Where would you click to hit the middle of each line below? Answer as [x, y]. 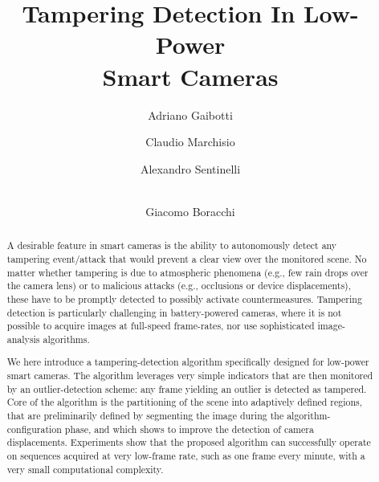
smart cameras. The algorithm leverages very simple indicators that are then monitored [190, 376]
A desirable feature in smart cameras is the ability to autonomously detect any [172, 245]
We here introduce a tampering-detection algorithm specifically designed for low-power [188, 362]
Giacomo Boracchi [190, 211]
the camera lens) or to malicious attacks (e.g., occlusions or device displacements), [179, 286]
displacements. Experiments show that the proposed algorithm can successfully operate [189, 442]
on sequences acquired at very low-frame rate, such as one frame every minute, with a [186, 455]
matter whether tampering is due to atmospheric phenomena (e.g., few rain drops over [187, 272]
